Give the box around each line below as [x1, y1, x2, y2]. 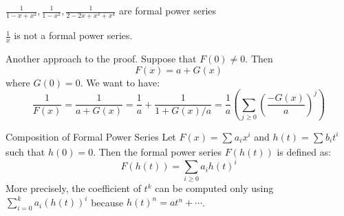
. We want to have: [80, 75, 160, 89]
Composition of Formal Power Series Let [6, 129, 176, 143]
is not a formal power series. [14, 28, 133, 43]
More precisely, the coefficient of [6, 181, 141, 195]
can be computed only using [155, 181, 274, 195]
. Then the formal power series [93, 144, 222, 158]
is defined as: [277, 144, 332, 158]
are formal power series [118, 3, 217, 17]
